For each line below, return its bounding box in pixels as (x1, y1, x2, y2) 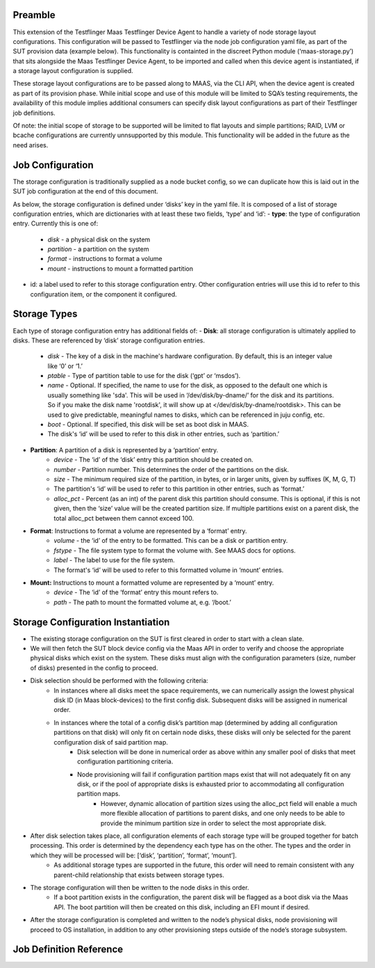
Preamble (12, 9, 56, 21)
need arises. (12, 141, 49, 149)
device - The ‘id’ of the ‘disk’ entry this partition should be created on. (53, 456, 253, 464)
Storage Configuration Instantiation (12, 616, 170, 628)
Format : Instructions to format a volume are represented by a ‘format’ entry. (30, 526, 247, 535)
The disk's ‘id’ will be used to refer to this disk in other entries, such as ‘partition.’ (47, 430, 280, 438)
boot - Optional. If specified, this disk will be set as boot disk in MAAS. (47, 420, 249, 429)
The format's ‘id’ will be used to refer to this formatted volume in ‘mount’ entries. (53, 566, 284, 574)
